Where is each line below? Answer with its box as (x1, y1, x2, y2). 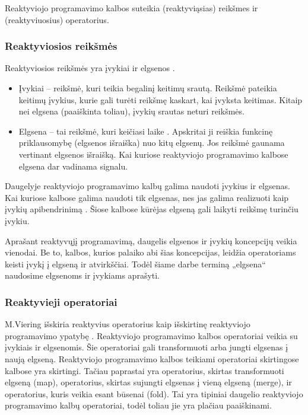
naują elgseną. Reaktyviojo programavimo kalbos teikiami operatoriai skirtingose (5, 352, 299, 365)
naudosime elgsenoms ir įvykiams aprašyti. (5, 269, 160, 282)
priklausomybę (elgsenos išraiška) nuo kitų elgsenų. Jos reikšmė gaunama (18, 136, 285, 149)
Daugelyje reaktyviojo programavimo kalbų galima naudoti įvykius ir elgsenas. (5, 180, 290, 192)
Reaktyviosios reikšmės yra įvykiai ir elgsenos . (5, 62, 175, 74)
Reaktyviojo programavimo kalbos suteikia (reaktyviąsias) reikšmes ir (5, 2, 258, 14)
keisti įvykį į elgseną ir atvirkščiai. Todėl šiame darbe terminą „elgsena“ (5, 257, 266, 270)
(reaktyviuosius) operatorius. (5, 13, 109, 25)
